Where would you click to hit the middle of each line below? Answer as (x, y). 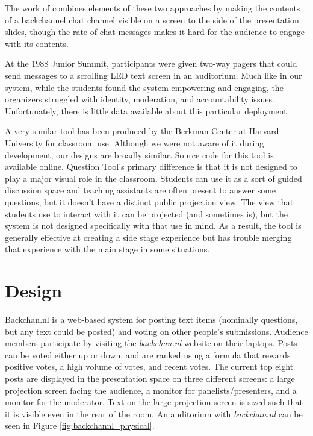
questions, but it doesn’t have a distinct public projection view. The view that (149, 201)
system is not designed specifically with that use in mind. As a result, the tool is (153, 226)
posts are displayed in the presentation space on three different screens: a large (150, 378)
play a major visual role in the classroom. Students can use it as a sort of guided (153, 178)
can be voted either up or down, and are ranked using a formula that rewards (148, 354)
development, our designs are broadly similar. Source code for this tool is (139, 154)
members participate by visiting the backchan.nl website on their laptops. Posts (151, 343)
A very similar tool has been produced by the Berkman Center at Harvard (142, 131)
